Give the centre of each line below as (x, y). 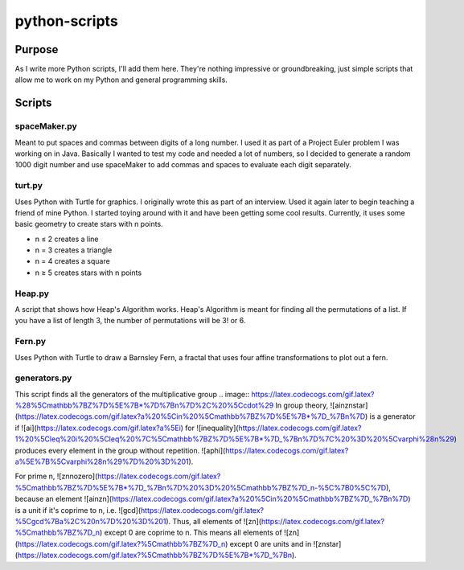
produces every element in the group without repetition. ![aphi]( (120, 450)
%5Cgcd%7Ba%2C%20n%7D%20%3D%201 (90, 521)
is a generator (392, 416)
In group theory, (302, 405)
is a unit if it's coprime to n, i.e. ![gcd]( (78, 510)
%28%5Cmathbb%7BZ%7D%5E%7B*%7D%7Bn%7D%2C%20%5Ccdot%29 (144, 405)
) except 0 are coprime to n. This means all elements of (191, 533)
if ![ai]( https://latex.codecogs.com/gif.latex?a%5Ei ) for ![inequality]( (127, 428)
